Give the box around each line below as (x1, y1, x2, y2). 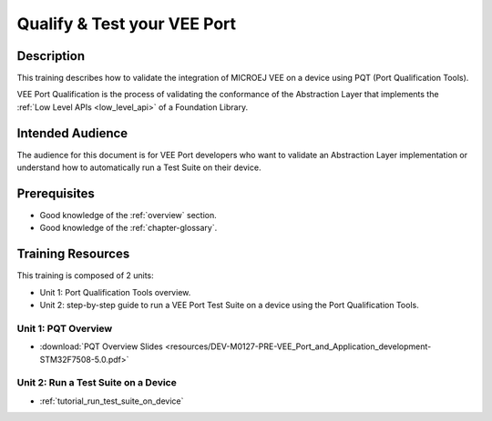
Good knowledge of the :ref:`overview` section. (39, 210, 218, 221)
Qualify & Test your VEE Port (16, 14, 237, 34)
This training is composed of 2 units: (16, 270, 154, 281)
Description (16, 48, 86, 64)
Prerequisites (16, 185, 95, 201)
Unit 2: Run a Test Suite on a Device (16, 376, 177, 389)
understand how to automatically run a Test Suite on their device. (16, 162, 261, 173)
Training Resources (16, 246, 130, 262)
